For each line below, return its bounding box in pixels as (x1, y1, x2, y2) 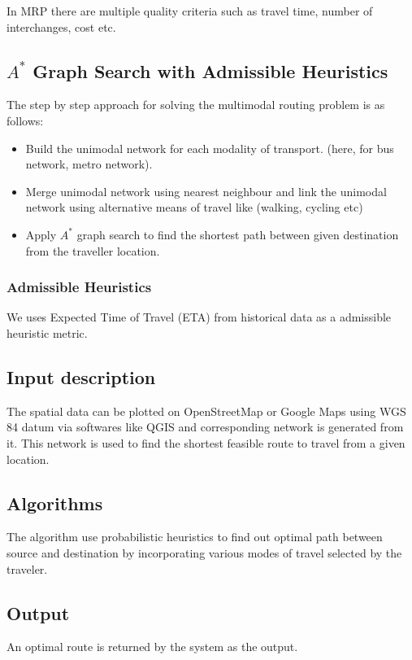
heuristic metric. (7, 324, 88, 341)
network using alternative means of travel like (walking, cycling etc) (25, 199, 363, 216)
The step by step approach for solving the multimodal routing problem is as (7, 96, 385, 113)
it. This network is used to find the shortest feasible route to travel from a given (7, 434, 405, 451)
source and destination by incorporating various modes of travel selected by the (7, 544, 402, 561)
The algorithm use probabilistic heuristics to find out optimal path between (7, 528, 383, 545)
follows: (7, 111, 44, 129)
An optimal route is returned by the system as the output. (7, 638, 298, 655)
